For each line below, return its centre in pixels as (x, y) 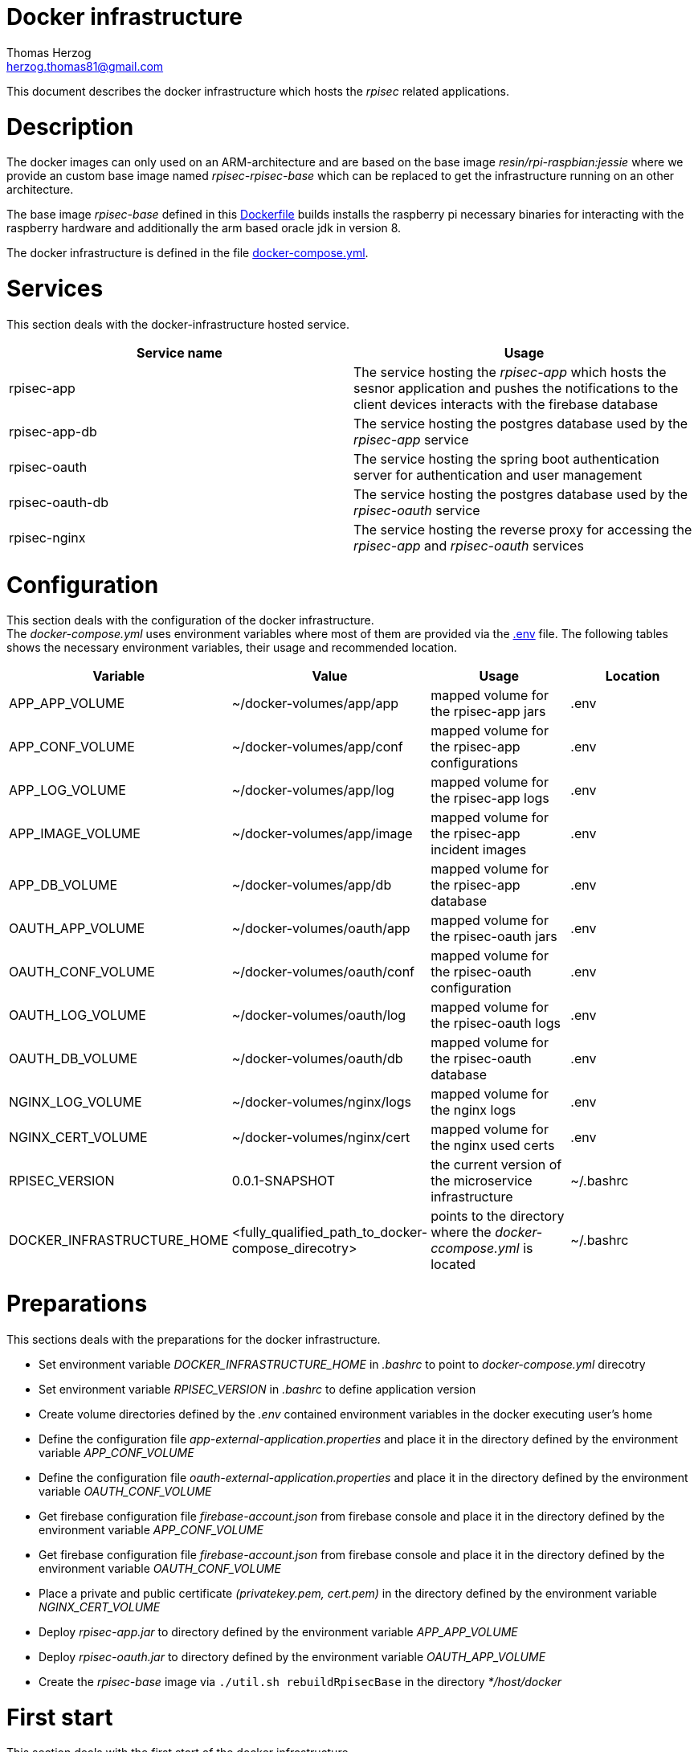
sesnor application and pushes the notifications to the (516, 388)
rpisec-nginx (47, 537)
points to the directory (498, 1216)
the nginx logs (473, 1110)
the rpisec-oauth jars (494, 937)
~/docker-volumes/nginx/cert (321, 1138)
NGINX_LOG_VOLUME (76, 1102)
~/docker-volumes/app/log (313, 790)
